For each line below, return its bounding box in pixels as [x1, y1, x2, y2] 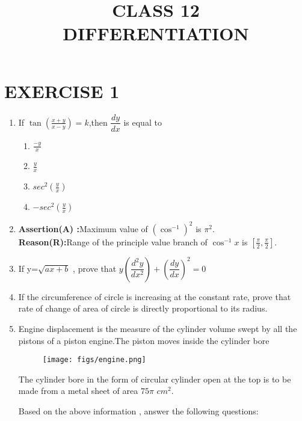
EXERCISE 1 [4, 78, 120, 103]
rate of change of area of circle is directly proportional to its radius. [18, 302, 268, 315]
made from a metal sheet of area [18, 384, 138, 397]
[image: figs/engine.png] [42, 355, 146, 364]
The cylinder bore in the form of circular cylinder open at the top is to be [18, 372, 291, 385]
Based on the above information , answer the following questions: [18, 404, 259, 417]
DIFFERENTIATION [63, 21, 249, 46]
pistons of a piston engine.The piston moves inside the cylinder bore [18, 334, 270, 346]
